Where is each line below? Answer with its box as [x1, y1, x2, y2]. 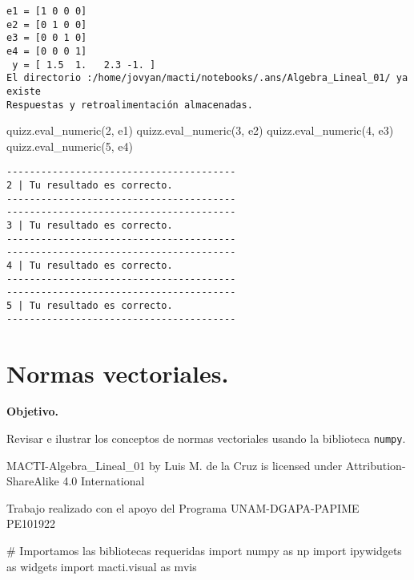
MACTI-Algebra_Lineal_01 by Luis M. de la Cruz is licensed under [6, 456, 343, 473]
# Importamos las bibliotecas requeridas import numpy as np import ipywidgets [6, 542, 402, 559]
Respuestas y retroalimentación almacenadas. [6, 99, 253, 111]
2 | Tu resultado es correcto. [6, 180, 173, 192]
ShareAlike [6, 473, 59, 489]
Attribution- [345, 456, 406, 473]
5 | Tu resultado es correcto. [6, 300, 173, 311]
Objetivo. [6, 403, 59, 420]
